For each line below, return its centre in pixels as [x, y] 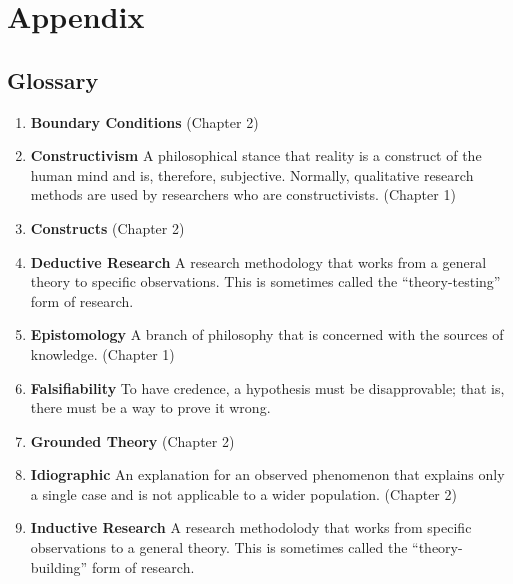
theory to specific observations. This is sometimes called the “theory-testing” [265, 281]
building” [59, 566]
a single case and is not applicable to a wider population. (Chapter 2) [243, 493]
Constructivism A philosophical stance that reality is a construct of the [256, 155]
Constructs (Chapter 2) [107, 227]
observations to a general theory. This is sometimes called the [219, 547]
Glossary [53, 79]
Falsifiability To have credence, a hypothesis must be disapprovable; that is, [267, 387]
